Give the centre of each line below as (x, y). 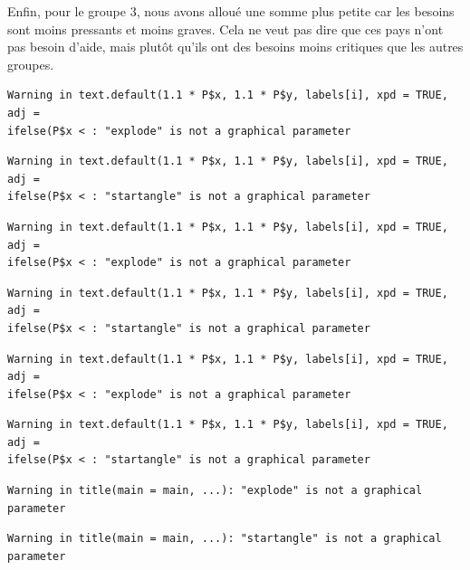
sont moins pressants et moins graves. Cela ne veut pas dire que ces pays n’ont (225, 28)
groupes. (31, 64)
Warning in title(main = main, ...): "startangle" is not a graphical (225, 539)
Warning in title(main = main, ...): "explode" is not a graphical (215, 491)
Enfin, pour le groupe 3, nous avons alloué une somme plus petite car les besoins (231, 11)
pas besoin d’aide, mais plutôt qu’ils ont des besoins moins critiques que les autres (235, 47)
